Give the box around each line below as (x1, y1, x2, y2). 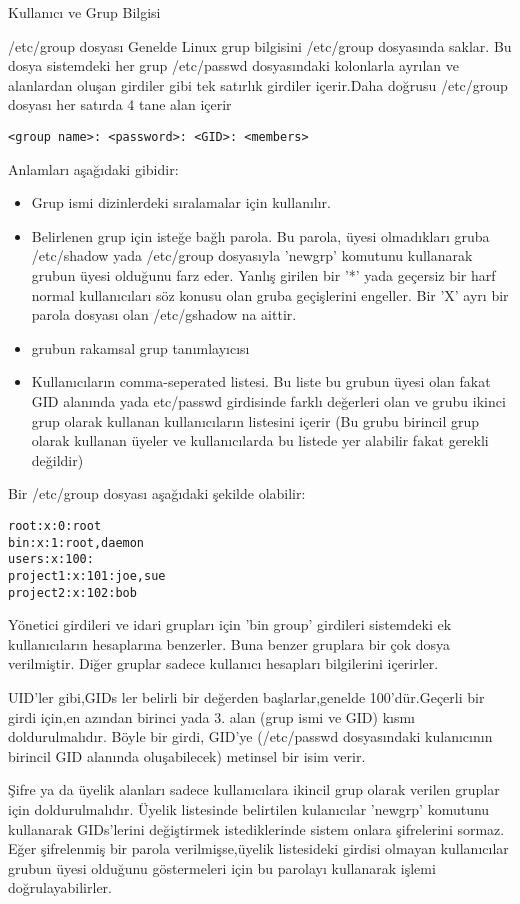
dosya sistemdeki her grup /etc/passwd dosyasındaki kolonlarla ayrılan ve (8, 55, 460, 76)
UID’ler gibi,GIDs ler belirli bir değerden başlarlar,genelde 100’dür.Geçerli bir (8, 687, 485, 707)
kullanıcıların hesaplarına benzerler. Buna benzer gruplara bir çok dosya (8, 633, 451, 654)
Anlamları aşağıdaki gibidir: (8, 158, 179, 179)
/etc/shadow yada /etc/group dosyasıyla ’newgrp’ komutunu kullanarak (31, 245, 473, 266)
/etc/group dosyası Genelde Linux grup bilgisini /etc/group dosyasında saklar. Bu (8, 35, 512, 56)
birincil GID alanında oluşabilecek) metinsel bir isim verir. (8, 745, 366, 766)
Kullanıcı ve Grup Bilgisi (8, 2, 161, 22)
